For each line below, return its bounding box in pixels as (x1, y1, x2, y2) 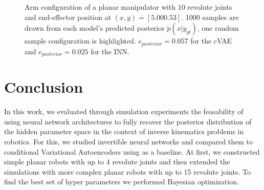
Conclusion (4, 76, 83, 97)
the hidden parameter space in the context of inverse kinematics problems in (4, 126, 244, 137)
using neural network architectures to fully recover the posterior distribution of (4, 116, 252, 126)
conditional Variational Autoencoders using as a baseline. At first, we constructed (4, 146, 260, 157)
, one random (197, 23, 239, 33)
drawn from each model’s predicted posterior (25, 23, 165, 33)
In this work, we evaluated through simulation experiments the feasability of (4, 106, 244, 117)
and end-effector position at (25, 11, 111, 22)
